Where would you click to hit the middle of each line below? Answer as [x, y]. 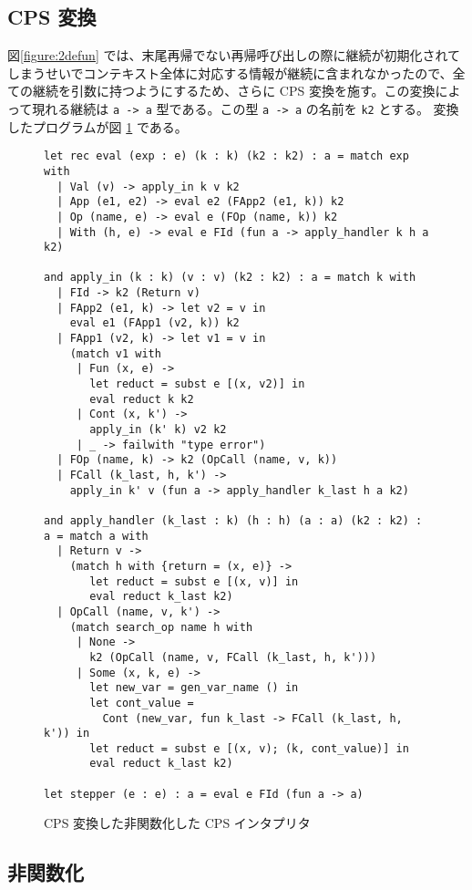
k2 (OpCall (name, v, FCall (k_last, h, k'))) [233, 657]
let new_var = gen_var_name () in [194, 688]
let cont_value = [142, 703]
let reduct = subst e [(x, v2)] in [197, 384]
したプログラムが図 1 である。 [97, 126]
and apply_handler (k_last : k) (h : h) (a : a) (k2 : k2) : [233, 520]
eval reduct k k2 [142, 399]
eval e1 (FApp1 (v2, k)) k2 [154, 323]
